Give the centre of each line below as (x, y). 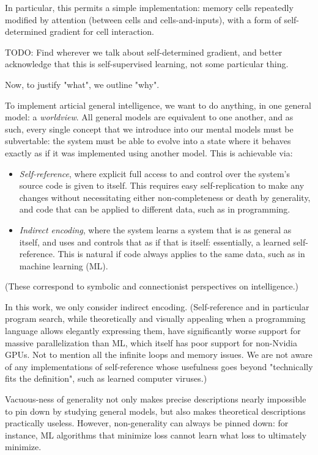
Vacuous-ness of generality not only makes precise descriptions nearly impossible (156, 399)
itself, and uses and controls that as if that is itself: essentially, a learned (155, 242)
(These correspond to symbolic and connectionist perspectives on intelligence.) (152, 286)
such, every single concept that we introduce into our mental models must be (149, 129)
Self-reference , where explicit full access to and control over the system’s (154, 173)
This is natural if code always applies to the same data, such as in (181, 254)
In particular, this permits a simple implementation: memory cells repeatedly (149, 7)
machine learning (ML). (64, 265)
